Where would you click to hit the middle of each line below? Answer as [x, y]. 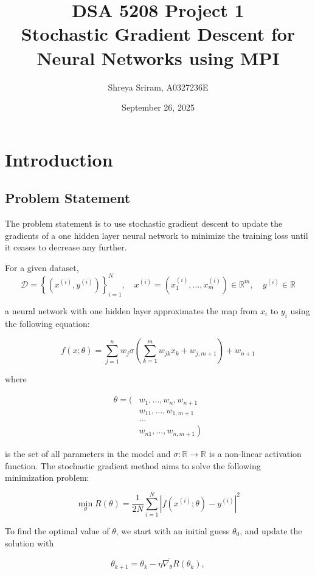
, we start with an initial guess [173, 531]
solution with [29, 542]
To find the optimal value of [57, 531]
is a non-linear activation [255, 454]
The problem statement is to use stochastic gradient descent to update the [144, 223]
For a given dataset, [42, 267]
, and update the [271, 531]
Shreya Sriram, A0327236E [158, 87]
